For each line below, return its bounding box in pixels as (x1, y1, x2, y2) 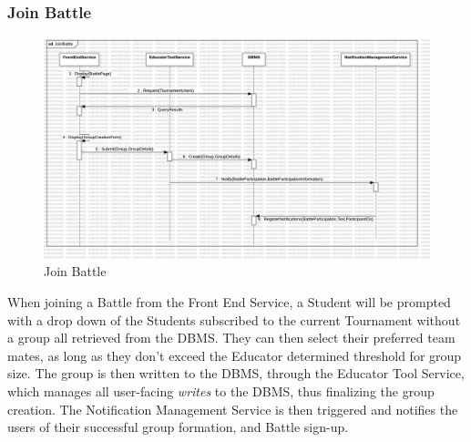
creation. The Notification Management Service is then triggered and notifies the (7, 399, 458, 418)
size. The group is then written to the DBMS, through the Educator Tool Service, (7, 364, 465, 383)
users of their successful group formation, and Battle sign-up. (7, 417, 349, 437)
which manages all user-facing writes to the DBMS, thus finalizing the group (7, 382, 435, 401)
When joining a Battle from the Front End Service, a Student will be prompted (7, 293, 451, 312)
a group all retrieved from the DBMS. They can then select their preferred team (7, 328, 456, 347)
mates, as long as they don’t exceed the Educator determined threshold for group (7, 345, 462, 365)
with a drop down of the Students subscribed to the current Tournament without (7, 310, 461, 329)
